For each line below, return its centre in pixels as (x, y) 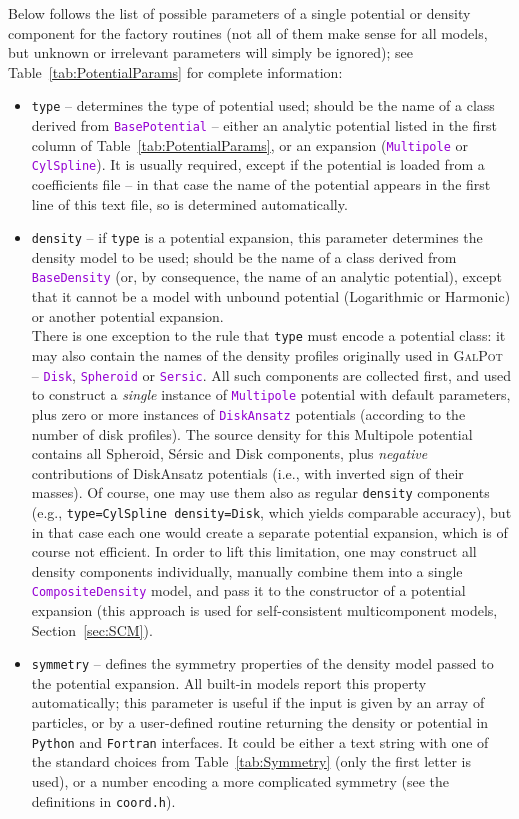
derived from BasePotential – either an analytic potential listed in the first (264, 125)
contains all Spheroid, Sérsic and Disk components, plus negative (229, 453)
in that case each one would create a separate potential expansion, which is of (269, 531)
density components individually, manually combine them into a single (247, 570)
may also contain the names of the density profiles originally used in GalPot (267, 354)
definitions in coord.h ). (103, 800)
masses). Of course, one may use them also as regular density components (260, 492)
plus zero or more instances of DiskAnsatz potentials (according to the (248, 413)
